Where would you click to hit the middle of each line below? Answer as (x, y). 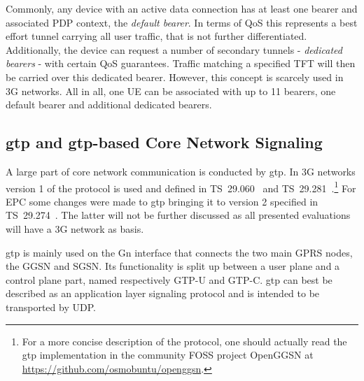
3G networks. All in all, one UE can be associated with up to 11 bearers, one (171, 91)
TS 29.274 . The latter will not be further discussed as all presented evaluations (178, 215)
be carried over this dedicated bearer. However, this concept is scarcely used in (175, 77)
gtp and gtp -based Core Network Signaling (164, 142)
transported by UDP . (51, 307)
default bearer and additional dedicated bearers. (109, 105)
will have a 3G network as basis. (75, 228)
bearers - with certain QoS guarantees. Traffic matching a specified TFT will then (181, 63)
